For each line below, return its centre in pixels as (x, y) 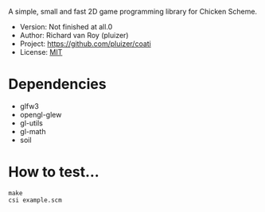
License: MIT (41, 52)
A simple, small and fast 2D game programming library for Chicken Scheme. (132, 12)
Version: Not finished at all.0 (66, 27)
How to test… (54, 172)
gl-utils (31, 123)
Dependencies (57, 85)
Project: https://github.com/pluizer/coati (85, 44)
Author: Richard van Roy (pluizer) (74, 35)
